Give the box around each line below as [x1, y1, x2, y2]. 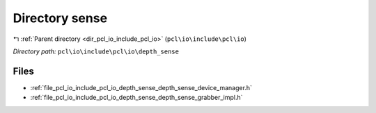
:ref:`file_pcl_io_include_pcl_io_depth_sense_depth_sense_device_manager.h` [30, 83, 252, 92]
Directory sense [13, 10, 108, 26]
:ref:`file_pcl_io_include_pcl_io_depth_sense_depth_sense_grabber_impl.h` [30, 94, 243, 102]
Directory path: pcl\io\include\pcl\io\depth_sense [13, 47, 179, 55]
